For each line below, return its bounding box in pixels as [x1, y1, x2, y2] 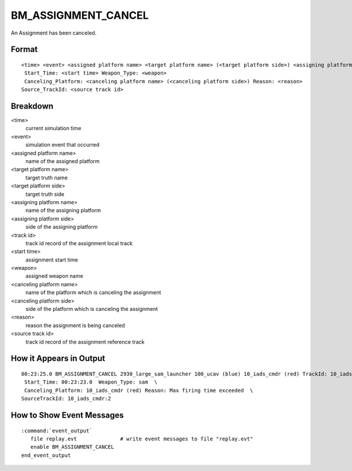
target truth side [25, 191, 65, 198]
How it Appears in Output [11, 354, 106, 364]
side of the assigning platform [25, 223, 98, 231]
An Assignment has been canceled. [11, 29, 97, 36]
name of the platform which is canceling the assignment [25, 289, 161, 296]
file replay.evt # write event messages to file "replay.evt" [30, 435, 253, 442]
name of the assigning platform [25, 207, 101, 214]
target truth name [25, 174, 68, 181]
